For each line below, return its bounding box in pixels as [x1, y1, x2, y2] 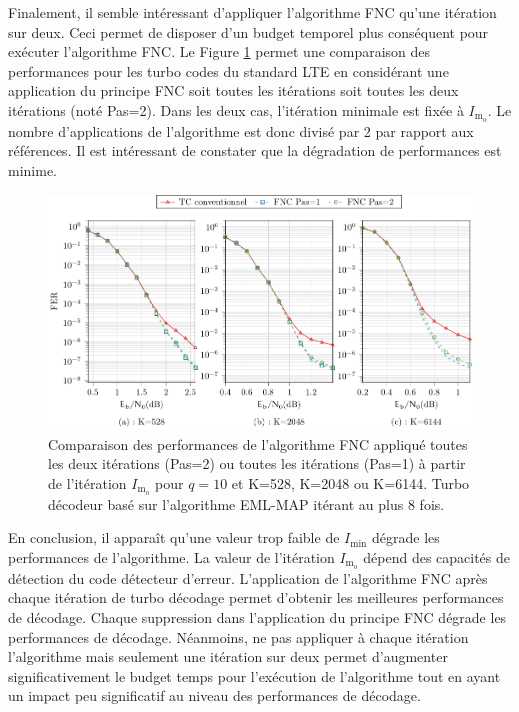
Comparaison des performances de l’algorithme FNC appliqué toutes [48, 433, 468, 454]
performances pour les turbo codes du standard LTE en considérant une [8, 60, 449, 81]
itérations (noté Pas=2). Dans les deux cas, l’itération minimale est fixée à [8, 99, 464, 120]
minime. [8, 160, 57, 181]
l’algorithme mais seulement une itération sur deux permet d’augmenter [8, 646, 448, 667]
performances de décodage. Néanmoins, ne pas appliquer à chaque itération [8, 626, 469, 647]
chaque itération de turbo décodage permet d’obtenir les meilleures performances [8, 587, 504, 608]
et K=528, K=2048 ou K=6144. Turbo [231, 472, 470, 493]
